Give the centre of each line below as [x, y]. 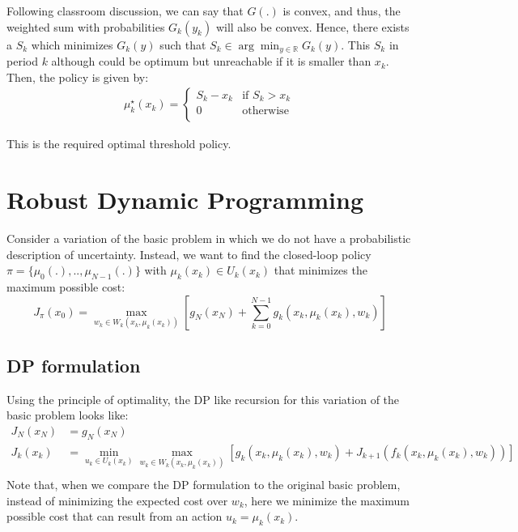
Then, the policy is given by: [78, 77]
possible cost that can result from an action [115, 516]
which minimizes [72, 44]
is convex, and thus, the [342, 11]
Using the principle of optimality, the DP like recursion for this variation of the [203, 399]
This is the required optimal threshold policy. [119, 144]
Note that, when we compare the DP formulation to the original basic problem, [204, 485]
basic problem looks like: [68, 415]
